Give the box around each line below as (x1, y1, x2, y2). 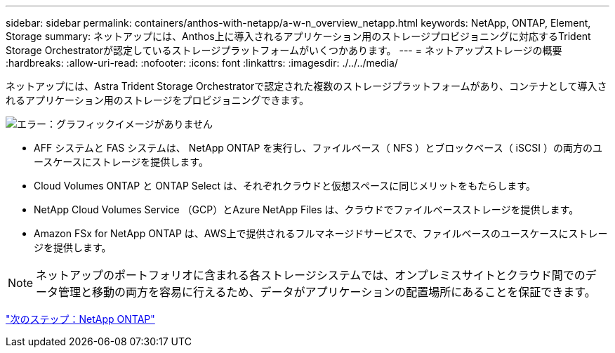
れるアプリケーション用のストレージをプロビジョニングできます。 (6, 94, 310, 106)
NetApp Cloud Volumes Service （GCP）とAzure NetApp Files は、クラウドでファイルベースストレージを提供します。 (34, 204, 579, 215)
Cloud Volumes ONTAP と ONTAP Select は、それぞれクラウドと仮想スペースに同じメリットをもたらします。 (34, 180, 536, 192)
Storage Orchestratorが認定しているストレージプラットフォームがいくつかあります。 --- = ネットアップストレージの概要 (6, 44, 562, 56)
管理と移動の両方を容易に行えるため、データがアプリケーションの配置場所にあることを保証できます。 (58, 285, 596, 299)
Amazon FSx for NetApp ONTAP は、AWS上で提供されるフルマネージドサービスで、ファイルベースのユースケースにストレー (34, 227, 608, 239)
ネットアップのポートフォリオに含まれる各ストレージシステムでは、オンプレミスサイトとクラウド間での (36, 268, 586, 282)
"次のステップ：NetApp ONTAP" (6, 313, 155, 325)
